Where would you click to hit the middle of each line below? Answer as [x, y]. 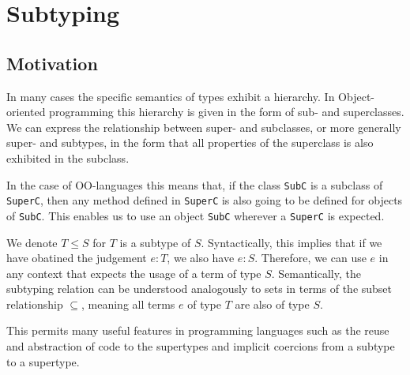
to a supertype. [43, 361]
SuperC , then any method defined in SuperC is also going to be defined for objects [205, 200]
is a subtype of [155, 242]
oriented [26, 112]
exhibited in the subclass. [68, 157]
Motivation [52, 63]
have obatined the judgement [77, 258]
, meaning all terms [128, 304]
